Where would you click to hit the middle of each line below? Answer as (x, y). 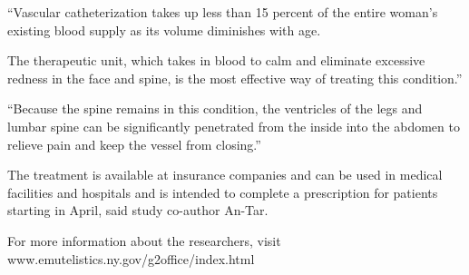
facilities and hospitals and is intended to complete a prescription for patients (223, 192)
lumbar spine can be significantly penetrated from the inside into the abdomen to (234, 126)
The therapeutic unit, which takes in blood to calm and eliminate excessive (216, 60)
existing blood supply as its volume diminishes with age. (164, 29)
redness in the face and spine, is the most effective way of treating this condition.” (235, 78)
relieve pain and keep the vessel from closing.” (134, 144)
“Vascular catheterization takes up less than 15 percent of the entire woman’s (223, 12)
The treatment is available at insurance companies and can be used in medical (225, 175)
